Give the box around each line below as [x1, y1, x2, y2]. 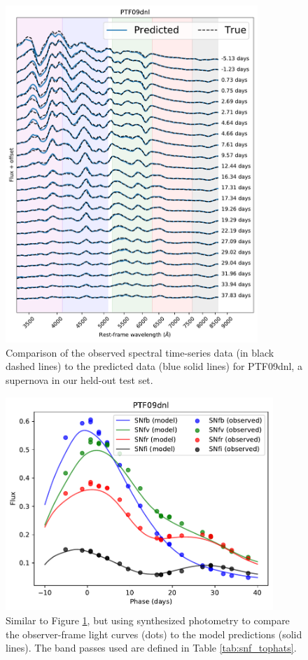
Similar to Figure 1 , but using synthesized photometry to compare [6, 613, 290, 628]
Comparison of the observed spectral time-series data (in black [6, 345, 274, 359]
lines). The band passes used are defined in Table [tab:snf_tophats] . [6, 640, 297, 655]
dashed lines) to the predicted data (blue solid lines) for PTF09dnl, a [6, 359, 302, 373]
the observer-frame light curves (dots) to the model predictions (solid [6, 626, 302, 641]
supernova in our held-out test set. [6, 372, 153, 387]
